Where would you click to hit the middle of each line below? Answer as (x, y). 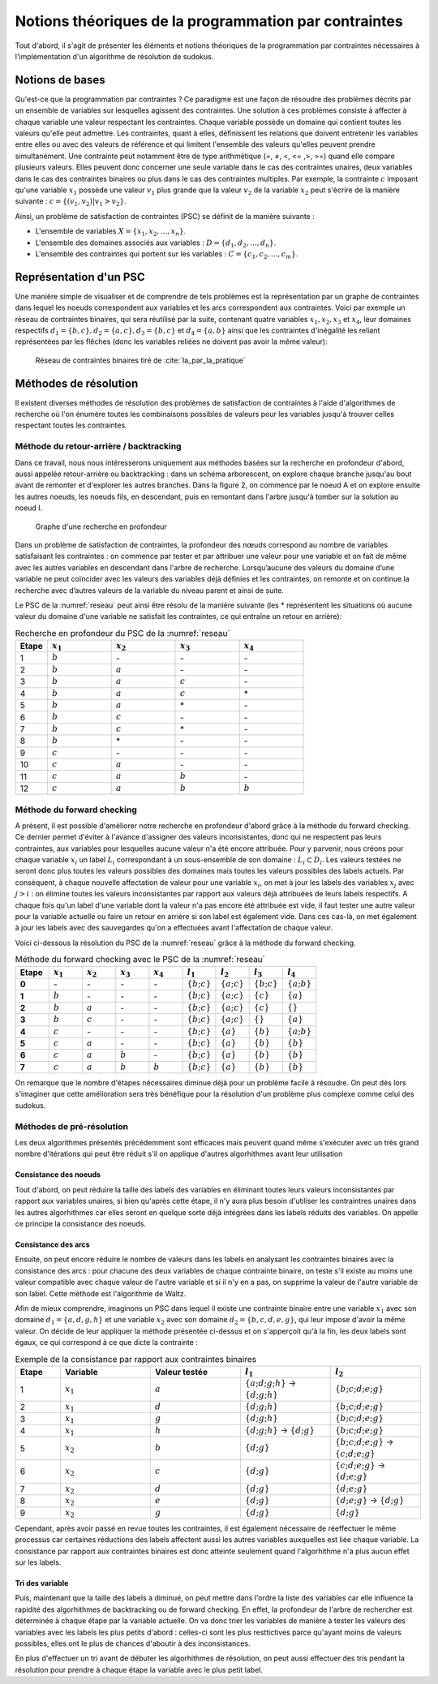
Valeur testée (182, 1373)
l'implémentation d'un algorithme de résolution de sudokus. (114, 56)
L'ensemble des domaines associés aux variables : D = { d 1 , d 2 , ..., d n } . (156, 243)
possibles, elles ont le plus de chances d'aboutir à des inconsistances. (133, 1643)
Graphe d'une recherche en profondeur (101, 526)
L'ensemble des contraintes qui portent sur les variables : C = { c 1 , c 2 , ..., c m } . (167, 254)
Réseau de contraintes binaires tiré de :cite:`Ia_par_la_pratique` (141, 360)
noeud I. (29, 508)
